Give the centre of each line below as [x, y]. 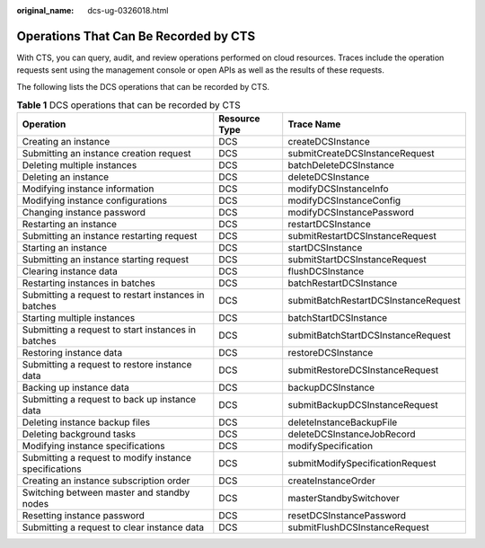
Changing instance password [84, 213]
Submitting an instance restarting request [110, 236]
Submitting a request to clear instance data [113, 527]
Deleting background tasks [79, 434]
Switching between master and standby [106, 492]
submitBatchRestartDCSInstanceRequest [375, 301]
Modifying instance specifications [93, 446]
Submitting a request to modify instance [107, 458]
